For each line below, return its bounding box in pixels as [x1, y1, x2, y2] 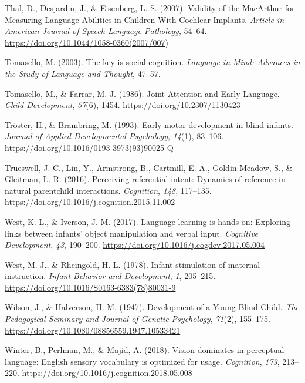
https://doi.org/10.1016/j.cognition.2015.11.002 [5, 196, 175, 208]
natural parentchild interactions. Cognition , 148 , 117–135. [5, 184, 212, 196]
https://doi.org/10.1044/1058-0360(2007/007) [5, 36, 168, 48]
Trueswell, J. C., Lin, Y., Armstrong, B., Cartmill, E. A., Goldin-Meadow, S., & [5, 161, 293, 173]
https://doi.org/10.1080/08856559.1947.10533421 [5, 324, 181, 336]
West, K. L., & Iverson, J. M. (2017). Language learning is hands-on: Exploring [5, 215, 290, 227]
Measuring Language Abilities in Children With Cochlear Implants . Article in [5, 13, 284, 25]
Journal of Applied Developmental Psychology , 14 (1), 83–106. [5, 130, 224, 142]
